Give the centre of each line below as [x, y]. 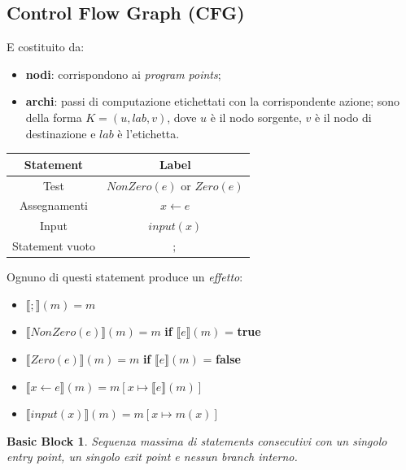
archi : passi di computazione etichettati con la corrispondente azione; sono [213, 101]
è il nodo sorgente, [256, 117]
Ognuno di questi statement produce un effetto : [125, 277]
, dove [182, 117]
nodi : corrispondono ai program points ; [123, 74]
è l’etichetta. [148, 133]
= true [242, 331]
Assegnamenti [54, 205]
